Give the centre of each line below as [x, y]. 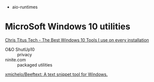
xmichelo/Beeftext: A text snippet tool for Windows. [56, 74]
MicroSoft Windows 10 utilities [68, 27]
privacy [25, 54]
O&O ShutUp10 [20, 49]
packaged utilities [35, 65]
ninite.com [15, 60]
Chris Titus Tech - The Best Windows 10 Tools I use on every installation [77, 40]
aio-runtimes [25, 7]
